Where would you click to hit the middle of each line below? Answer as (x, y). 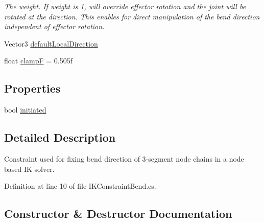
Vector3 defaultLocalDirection (51, 43)
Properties (32, 88)
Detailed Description (60, 137)
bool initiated (25, 110)
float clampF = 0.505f (39, 61)
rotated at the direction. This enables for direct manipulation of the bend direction (132, 16)
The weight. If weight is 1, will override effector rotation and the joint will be (125, 6)
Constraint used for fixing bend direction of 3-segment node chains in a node (124, 158)
